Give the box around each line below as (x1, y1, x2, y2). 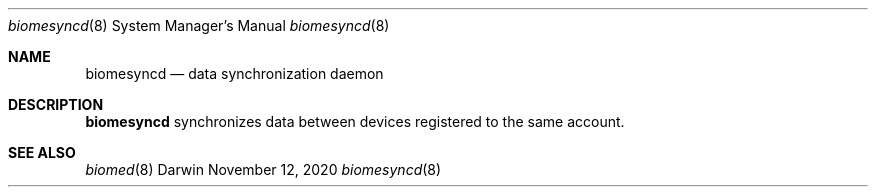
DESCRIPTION (8, 96, 104, 113)
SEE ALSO (8, 144, 76, 161)
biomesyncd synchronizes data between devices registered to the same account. (85, 113, 625, 130)
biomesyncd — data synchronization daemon (85, 65, 384, 82)
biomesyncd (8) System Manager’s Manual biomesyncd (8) (8, 17, 390, 34)
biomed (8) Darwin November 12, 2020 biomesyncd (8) (85, 161, 442, 178)
